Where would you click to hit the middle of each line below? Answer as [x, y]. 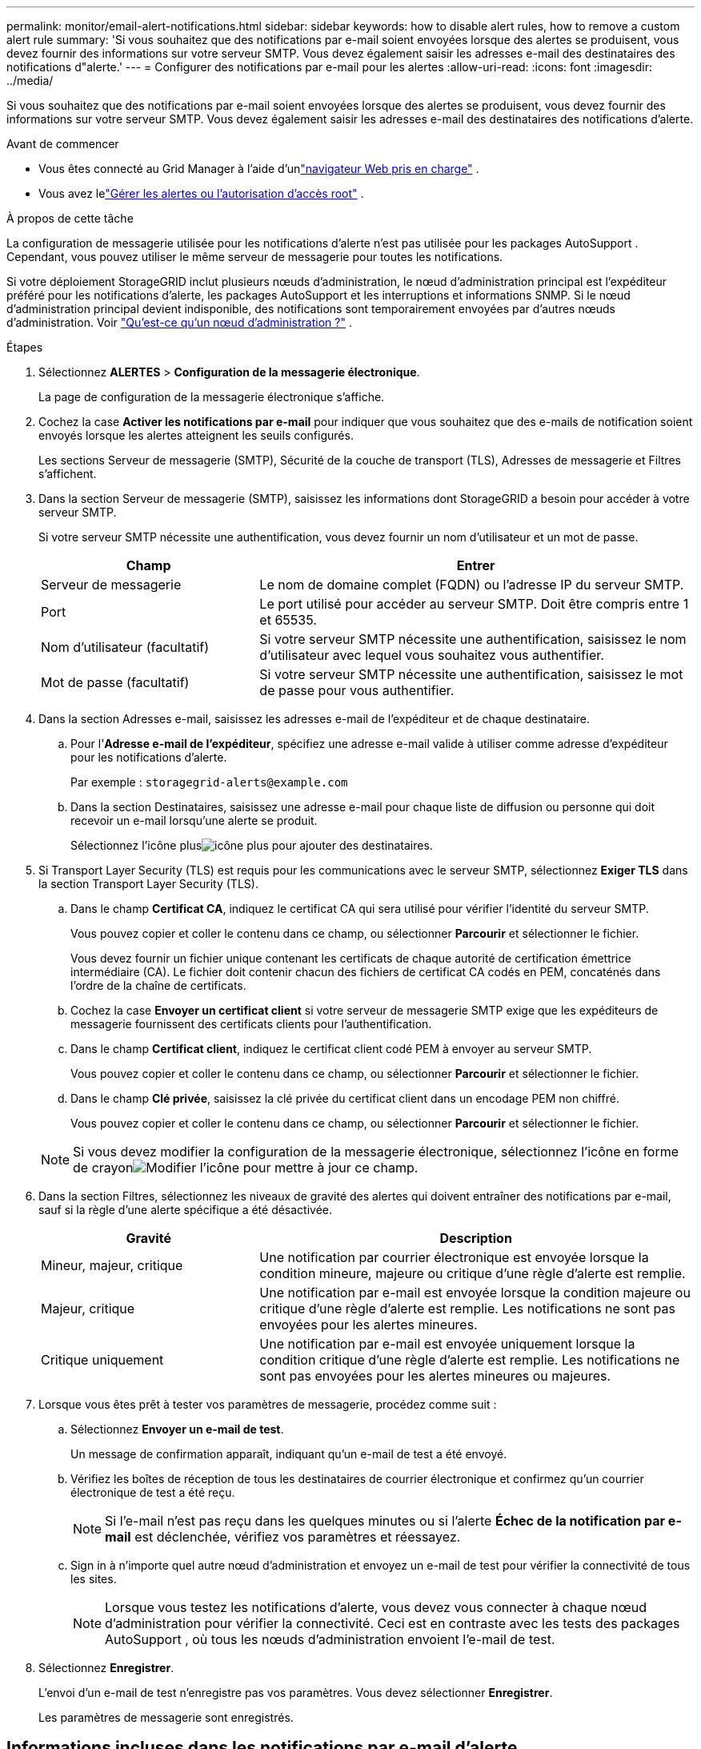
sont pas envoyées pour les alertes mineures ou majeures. [435, 1376]
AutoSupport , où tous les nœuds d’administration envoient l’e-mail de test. [330, 1639]
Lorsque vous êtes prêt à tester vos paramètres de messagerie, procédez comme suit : [268, 1404]
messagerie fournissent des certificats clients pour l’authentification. [251, 1024]
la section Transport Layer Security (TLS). [148, 884]
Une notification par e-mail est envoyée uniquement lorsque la [447, 1344]
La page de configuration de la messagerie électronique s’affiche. [212, 397]
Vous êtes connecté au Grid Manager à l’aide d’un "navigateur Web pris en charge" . [259, 169]
